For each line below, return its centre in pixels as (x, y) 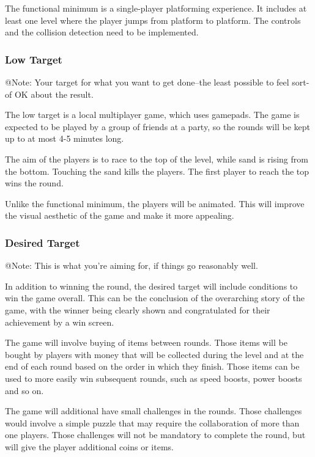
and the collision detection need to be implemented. (102, 32)
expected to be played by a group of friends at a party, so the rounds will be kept (157, 126)
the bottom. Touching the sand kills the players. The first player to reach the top (157, 171)
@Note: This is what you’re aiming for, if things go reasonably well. (132, 265)
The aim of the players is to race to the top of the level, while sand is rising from (157, 159)
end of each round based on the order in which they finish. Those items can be (152, 366)
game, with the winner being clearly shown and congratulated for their (138, 309)
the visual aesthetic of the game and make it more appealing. (120, 215)
